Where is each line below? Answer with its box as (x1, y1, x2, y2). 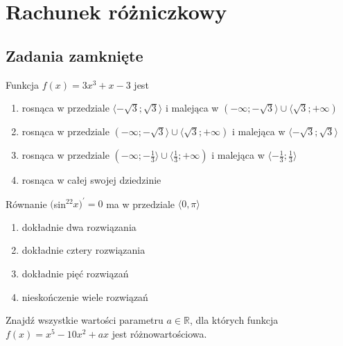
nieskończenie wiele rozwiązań (21, 289, 148, 304)
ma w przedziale (106, 196, 175, 211)
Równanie (6, 196, 47, 211)
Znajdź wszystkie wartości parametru (6, 313, 164, 327)
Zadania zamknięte (6, 44, 143, 66)
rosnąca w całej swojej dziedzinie (21, 173, 161, 187)
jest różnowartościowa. (112, 326, 207, 340)
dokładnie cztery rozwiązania (21, 243, 146, 257)
